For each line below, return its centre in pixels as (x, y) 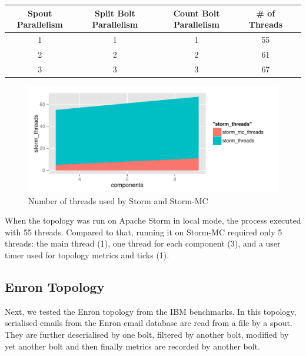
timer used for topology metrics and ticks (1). (87, 255)
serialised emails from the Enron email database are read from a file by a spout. (149, 323)
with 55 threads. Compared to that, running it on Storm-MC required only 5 (144, 232)
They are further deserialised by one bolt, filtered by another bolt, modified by (147, 335)
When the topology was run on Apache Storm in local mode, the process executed (153, 220)
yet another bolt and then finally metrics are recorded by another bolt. (132, 346)
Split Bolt (115, 13)
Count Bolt (197, 13)
